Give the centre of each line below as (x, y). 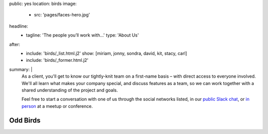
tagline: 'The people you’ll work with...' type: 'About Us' (82, 35)
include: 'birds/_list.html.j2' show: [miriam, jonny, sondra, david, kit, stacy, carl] (106, 53)
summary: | (21, 69)
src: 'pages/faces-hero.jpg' (62, 15)
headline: (19, 26)
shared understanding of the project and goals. (70, 90)
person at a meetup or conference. (57, 106)
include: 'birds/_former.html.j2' (57, 60)
